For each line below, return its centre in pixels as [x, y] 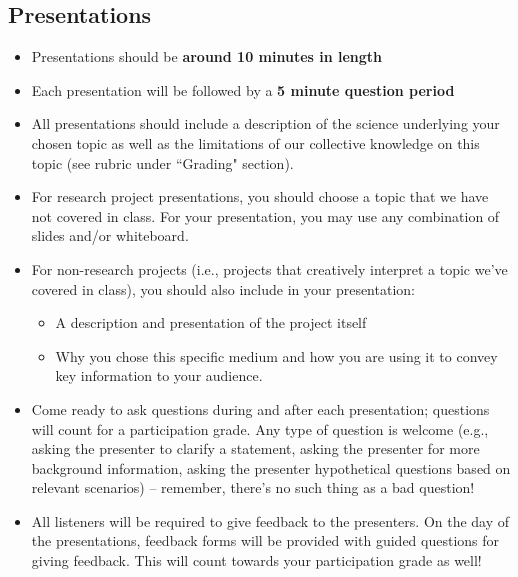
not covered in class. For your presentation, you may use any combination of [265, 215]
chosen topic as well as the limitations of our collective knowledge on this [255, 142]
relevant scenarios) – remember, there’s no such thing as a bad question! [253, 487]
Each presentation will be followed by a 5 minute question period [243, 89]
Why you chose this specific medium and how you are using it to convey [276, 355]
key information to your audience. [159, 375]
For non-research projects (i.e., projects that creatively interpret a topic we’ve [269, 268]
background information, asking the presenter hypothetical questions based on [271, 467]
